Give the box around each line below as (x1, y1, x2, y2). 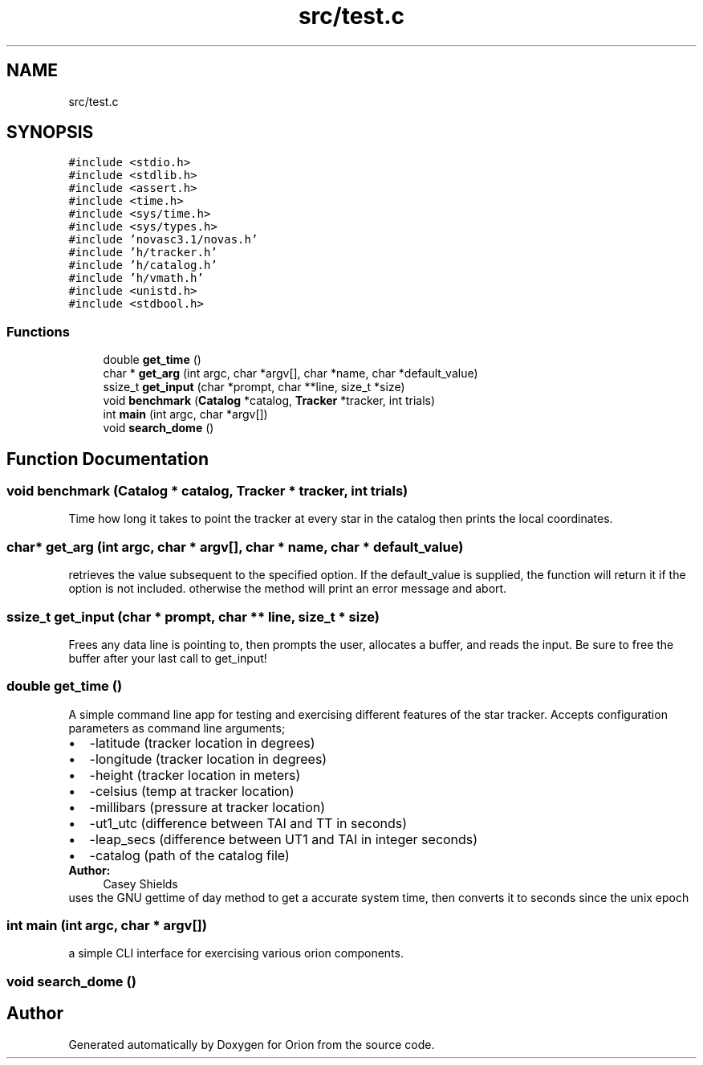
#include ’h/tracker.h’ (68, 246, 217, 259)
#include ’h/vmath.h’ (68, 271, 204, 285)
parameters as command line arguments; (68, 720, 286, 735)
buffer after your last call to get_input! (68, 651, 267, 665)
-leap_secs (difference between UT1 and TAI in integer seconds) (89, 830, 478, 847)
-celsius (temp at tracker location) (89, 782, 295, 799)
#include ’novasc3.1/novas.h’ (68, 233, 258, 247)
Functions (6, 323, 70, 340)
